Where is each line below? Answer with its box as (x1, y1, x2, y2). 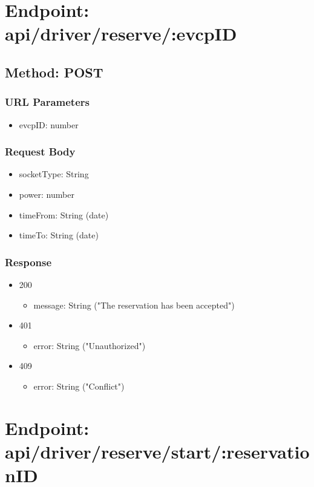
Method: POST (5, 62, 103, 81)
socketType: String (19, 168, 89, 180)
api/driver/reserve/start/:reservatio (5, 439, 310, 463)
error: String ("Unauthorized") (33, 339, 146, 351)
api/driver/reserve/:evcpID (5, 21, 237, 46)
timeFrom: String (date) (19, 208, 109, 221)
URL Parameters (5, 94, 90, 109)
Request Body (5, 144, 76, 159)
